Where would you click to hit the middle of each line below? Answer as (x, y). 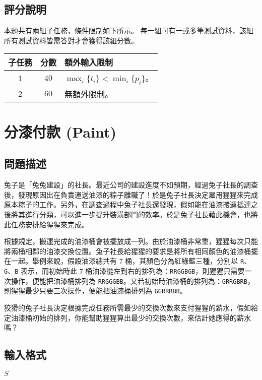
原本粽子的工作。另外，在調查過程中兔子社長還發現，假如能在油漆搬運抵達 (127, 204)
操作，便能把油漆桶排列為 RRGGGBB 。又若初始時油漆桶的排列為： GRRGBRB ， (133, 280)
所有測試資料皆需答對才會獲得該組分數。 (71, 40)
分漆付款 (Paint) (60, 131)
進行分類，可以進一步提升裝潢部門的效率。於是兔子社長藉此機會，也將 (141, 214)
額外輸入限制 (89, 62)
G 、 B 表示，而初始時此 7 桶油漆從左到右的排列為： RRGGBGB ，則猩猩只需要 (124, 270)
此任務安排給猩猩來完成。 (46, 224)
